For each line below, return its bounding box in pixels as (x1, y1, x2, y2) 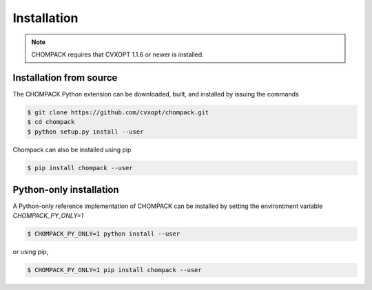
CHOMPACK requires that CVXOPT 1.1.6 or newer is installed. (31, 50, 205, 59)
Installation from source (12, 72, 118, 83)
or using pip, (12, 248, 49, 256)
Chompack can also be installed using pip (12, 145, 132, 154)
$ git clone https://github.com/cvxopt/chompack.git (27, 108, 209, 116)
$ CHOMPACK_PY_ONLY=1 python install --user (27, 230, 180, 238)
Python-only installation (12, 183, 120, 196)
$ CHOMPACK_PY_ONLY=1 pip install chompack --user (27, 266, 203, 274)
